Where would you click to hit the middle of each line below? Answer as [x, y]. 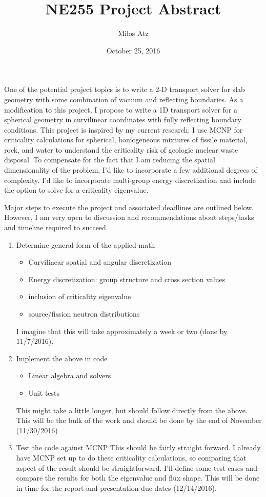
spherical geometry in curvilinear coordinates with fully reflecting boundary [123, 119]
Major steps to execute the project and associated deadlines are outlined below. [129, 207]
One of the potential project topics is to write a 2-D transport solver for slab [125, 89]
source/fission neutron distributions [84, 314]
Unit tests [44, 392]
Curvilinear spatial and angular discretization [100, 262]
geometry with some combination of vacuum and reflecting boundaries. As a [124, 99]
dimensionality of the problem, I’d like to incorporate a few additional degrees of [131, 170]
